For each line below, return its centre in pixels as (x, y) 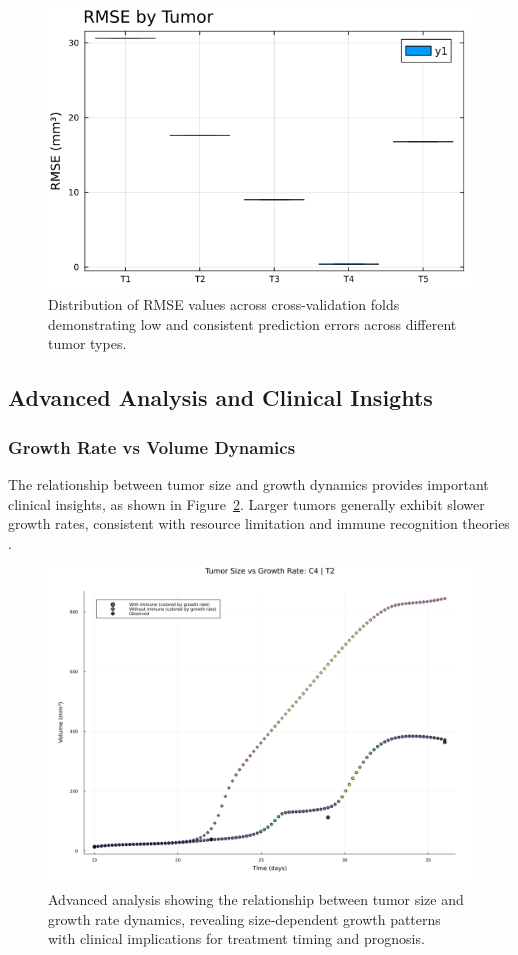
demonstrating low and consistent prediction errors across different (252, 323)
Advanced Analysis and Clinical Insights (220, 397)
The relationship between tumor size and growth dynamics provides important (248, 484)
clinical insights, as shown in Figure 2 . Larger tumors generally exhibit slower (246, 503)
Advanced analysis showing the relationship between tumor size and (256, 899)
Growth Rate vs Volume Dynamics (152, 446)
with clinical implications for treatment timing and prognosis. (236, 938)
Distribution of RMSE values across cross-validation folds (224, 304)
